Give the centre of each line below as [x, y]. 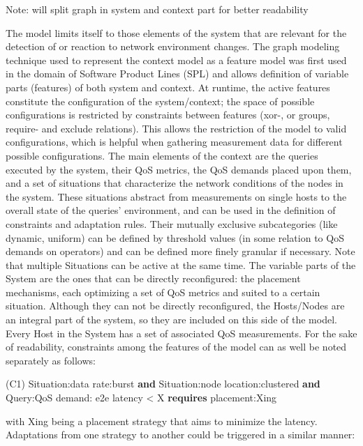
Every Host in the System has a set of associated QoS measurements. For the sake [181, 333]
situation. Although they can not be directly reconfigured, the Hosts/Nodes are [175, 306]
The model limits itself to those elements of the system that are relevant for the [176, 32]
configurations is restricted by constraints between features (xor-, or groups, [168, 115]
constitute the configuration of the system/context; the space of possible [160, 101]
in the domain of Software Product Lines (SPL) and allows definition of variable [177, 74]
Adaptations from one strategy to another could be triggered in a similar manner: [180, 435]
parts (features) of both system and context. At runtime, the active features [168, 87]
